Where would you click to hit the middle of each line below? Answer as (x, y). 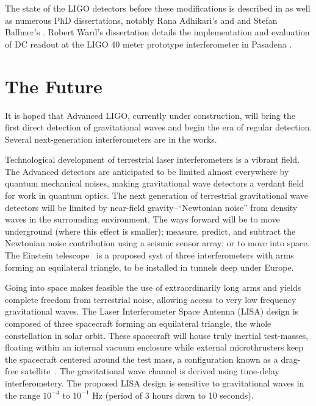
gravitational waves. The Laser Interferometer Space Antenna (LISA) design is (152, 311)
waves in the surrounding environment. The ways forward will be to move (142, 219)
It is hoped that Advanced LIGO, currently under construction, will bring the (150, 115)
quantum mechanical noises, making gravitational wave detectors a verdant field (154, 183)
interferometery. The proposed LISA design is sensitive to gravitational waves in (155, 383)
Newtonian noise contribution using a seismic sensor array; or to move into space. (157, 243)
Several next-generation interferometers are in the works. (111, 139)
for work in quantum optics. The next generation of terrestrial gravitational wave (157, 195)
